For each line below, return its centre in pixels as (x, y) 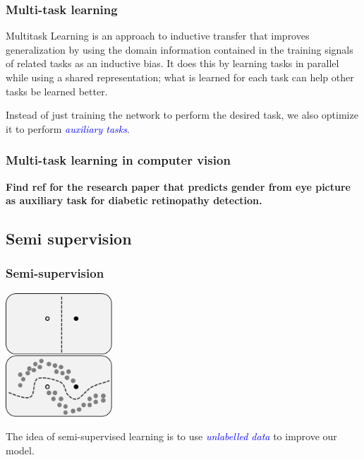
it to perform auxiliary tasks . (68, 128)
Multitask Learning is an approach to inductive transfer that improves (158, 36)
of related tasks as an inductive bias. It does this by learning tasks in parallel (172, 63)
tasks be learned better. (57, 91)
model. (20, 450)
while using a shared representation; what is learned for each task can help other (180, 77)
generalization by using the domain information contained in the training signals (180, 49)
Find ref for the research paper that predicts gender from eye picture (178, 186)
